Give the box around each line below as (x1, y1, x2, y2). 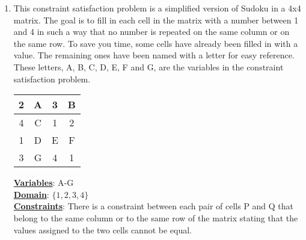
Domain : (13, 188, 49, 200)
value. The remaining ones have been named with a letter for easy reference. (13, 49, 295, 61)
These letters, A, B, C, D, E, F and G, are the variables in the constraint (13, 60, 284, 73)
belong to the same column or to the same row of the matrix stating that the (13, 211, 298, 224)
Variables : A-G (13, 176, 74, 189)
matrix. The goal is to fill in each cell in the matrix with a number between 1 (13, 13, 299, 26)
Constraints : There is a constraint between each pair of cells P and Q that (13, 200, 294, 212)
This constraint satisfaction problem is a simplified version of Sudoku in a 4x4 (13, 2, 301, 14)
